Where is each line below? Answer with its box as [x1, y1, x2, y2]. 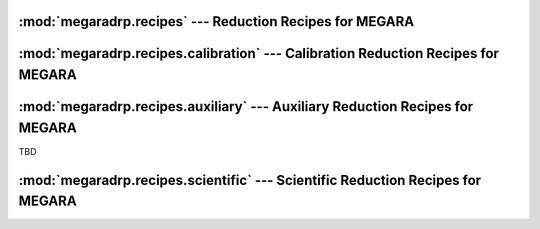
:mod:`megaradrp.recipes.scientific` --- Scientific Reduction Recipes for [18, 171, 482, 189]
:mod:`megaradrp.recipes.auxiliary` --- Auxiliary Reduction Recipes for [18, 98, 474, 115]
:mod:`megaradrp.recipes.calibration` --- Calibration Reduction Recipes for [18, 45, 500, 62]
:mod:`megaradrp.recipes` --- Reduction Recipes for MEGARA [18, 13, 415, 30]
